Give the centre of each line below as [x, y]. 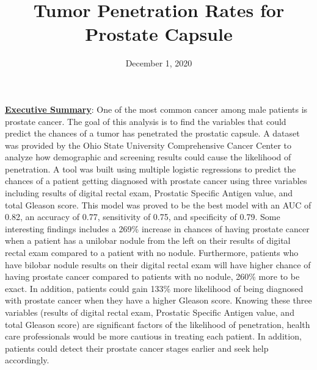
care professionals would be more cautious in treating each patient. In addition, [153, 336]
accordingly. [27, 360]
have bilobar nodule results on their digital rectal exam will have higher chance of [158, 264]
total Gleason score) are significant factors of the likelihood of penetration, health [158, 324]
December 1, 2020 [159, 63]
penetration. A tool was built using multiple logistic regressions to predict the [151, 169]
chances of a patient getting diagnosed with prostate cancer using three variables [156, 181]
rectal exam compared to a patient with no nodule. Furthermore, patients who [152, 253]
